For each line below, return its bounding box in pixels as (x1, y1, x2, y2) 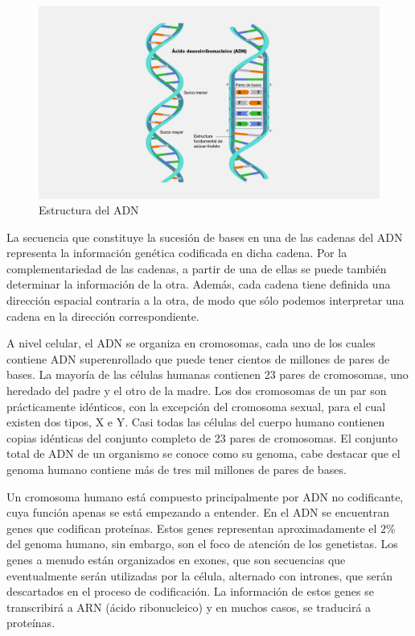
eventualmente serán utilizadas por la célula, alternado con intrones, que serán (6, 567, 393, 584)
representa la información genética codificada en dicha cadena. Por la (6, 244, 347, 261)
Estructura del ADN (39, 202, 139, 218)
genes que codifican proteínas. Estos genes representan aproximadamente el (6, 519, 377, 536)
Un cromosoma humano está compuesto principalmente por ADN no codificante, (6, 488, 404, 505)
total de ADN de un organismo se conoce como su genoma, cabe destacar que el (6, 445, 401, 462)
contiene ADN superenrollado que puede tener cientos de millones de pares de (6, 350, 390, 367)
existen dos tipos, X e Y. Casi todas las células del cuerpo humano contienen (6, 414, 385, 430)
